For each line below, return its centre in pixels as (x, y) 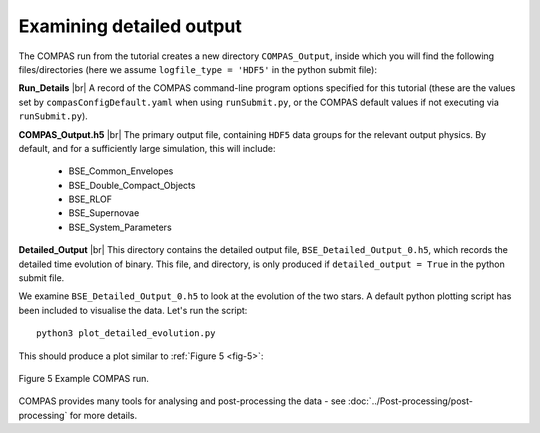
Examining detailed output (130, 26)
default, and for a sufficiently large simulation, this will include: (147, 148)
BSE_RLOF (90, 199)
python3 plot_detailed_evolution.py (126, 333)
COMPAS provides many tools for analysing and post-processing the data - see (182, 401)
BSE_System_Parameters (120, 227)
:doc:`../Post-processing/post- (411, 401)
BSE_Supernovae (104, 213)
